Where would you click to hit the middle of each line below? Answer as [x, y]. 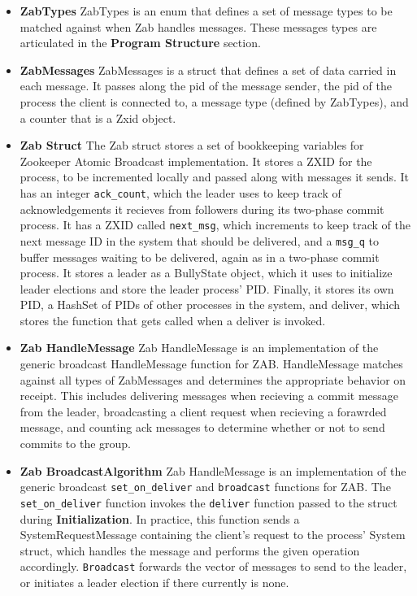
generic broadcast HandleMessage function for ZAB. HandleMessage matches [211, 364]
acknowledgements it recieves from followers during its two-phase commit [202, 209]
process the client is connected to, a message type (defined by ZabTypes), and [214, 101]
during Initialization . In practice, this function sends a [160, 518]
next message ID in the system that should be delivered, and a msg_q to [200, 240]
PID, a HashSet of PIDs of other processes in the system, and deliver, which [210, 305]
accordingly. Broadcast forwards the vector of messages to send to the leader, [213, 566]
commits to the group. [76, 444]
